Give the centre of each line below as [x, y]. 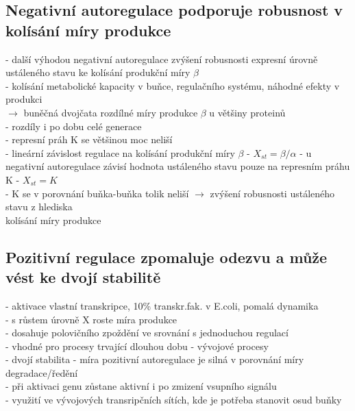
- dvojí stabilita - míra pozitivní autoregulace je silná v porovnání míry [155, 359]
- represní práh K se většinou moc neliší [89, 139]
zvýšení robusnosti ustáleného [272, 193]
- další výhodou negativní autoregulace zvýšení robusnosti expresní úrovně [162, 59]
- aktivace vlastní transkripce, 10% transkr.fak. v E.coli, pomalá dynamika [162, 305]
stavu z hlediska [39, 207]
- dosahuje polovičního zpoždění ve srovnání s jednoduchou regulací [147, 333]
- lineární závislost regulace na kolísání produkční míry [120, 152]
